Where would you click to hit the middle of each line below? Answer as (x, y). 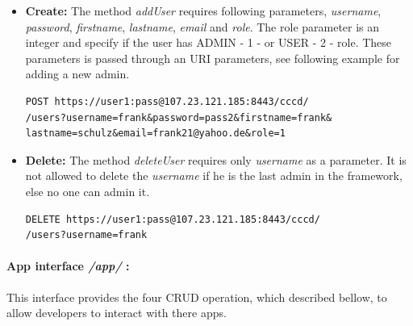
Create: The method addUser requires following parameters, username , (203, 10)
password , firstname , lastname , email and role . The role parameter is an (202, 26)
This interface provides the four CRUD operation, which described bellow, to (197, 297)
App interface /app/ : (68, 266)
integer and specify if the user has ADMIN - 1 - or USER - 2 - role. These (209, 42)
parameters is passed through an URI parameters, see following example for (213, 58)
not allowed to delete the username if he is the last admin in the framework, (214, 176)
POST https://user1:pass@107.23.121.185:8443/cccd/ (167, 101)
